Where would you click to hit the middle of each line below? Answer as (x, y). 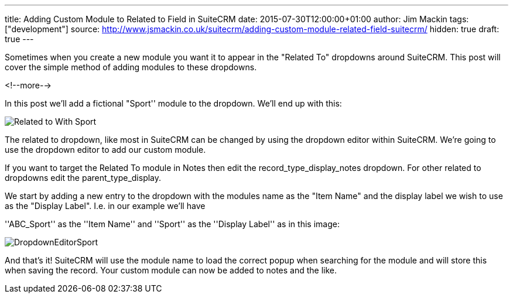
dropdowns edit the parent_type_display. (83, 178)
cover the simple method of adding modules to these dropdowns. (131, 67)
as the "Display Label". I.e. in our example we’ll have (105, 206)
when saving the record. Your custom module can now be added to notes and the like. (171, 270)
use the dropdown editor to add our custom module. (105, 150)
